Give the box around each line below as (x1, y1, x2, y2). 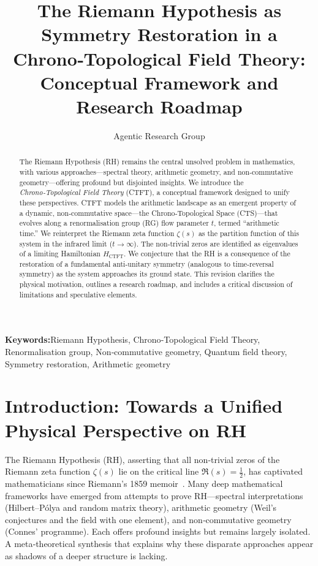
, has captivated (243, 465, 303, 478)
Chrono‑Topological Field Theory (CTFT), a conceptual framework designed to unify (19, 187, 290, 197)
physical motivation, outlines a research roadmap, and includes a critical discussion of (19, 279, 293, 289)
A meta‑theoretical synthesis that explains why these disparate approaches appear (5, 537, 314, 549)
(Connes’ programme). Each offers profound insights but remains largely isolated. (5, 525, 311, 538)
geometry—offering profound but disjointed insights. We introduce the (19, 177, 244, 187)
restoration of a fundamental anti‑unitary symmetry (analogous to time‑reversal (19, 258, 274, 269)
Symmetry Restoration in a (41, 21, 278, 47)
